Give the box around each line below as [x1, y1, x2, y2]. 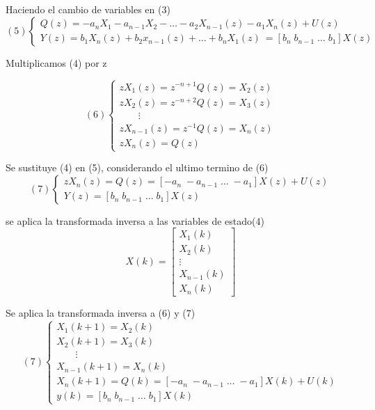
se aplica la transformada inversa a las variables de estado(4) [6, 213, 264, 228]
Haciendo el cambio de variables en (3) [6, 2, 170, 16]
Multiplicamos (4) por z [6, 55, 107, 70]
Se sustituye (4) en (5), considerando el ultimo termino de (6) [6, 160, 269, 175]
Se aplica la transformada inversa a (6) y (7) [6, 306, 196, 320]
